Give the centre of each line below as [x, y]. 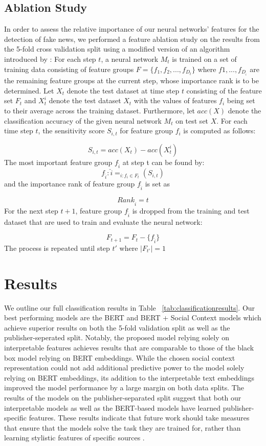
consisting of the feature [224, 90]
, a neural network [130, 58]
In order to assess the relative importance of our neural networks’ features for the [132, 29]
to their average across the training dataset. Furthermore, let [99, 110]
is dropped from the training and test [191, 210]
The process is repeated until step [57, 248]
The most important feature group [58, 162]
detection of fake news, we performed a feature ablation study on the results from [132, 39]
